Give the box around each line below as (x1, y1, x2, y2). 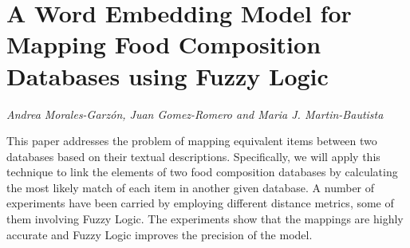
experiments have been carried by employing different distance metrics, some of (6, 195, 394, 211)
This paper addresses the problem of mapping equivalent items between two (6, 132, 377, 149)
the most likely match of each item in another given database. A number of (6, 179, 375, 195)
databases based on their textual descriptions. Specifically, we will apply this (6, 148, 380, 164)
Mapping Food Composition (6, 28, 321, 61)
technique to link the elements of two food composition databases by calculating (6, 163, 398, 180)
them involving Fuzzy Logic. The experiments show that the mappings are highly (6, 211, 404, 227)
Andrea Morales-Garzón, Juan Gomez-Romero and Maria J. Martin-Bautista (6, 105, 384, 122)
